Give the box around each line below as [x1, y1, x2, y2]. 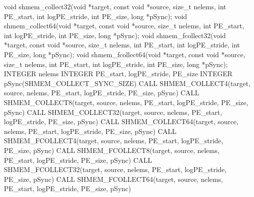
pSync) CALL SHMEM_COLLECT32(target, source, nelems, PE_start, [4, 107, 222, 117]
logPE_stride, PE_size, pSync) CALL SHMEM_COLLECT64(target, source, [4, 116, 239, 127]
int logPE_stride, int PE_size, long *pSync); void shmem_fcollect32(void [4, 30, 226, 40]
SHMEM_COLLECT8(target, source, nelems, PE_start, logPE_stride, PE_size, [4, 97, 249, 107]
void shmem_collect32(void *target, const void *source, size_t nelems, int [4, 1, 227, 11]
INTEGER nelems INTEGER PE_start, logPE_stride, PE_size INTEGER [4, 68, 232, 79]
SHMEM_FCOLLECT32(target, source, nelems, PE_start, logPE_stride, [4, 164, 227, 175]
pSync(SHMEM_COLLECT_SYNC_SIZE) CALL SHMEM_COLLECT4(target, [4, 78, 251, 88]
